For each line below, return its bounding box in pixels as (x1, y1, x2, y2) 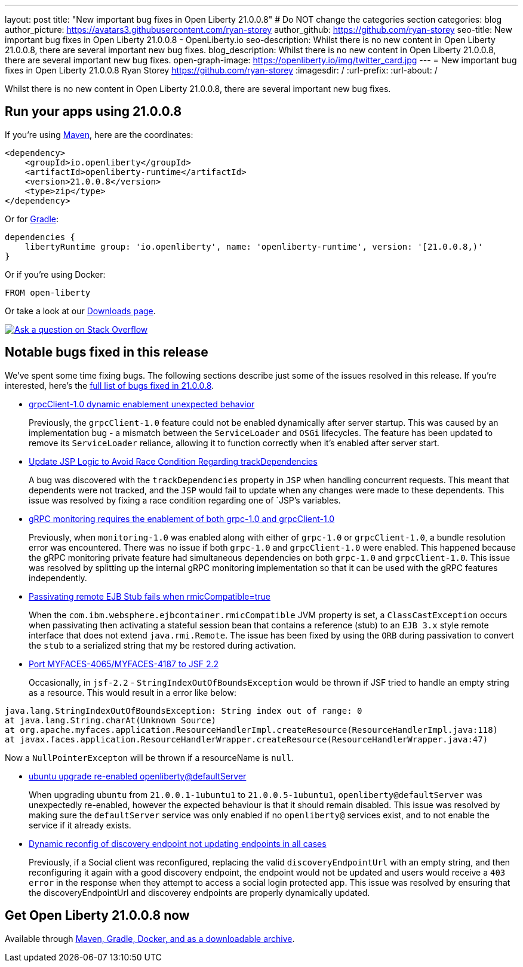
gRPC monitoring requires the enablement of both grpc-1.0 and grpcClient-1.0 (29, 513, 335, 524)
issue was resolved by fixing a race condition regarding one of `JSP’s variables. (29, 495, 341, 505)
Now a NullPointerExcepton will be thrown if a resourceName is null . (5, 752, 294, 763)
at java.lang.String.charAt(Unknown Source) (5, 715, 217, 725)
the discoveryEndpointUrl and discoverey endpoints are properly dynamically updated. (29, 887, 370, 898)
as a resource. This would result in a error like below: (29, 687, 236, 698)
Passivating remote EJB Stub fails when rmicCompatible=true (29, 591, 270, 601)
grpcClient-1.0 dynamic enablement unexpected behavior (29, 398, 255, 409)
